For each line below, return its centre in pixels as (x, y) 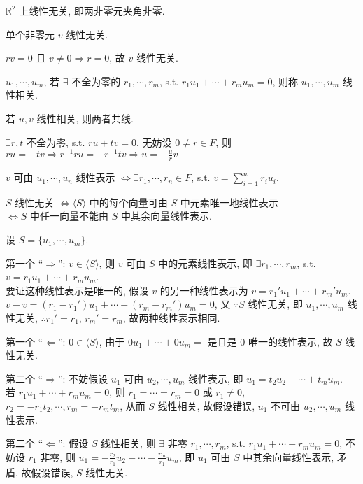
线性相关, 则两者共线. (85, 118)
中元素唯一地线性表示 (229, 202)
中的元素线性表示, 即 (205, 263)
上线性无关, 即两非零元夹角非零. (92, 10)
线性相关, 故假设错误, (206, 405)
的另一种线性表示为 (204, 290)
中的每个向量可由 (128, 202)
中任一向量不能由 (69, 216)
